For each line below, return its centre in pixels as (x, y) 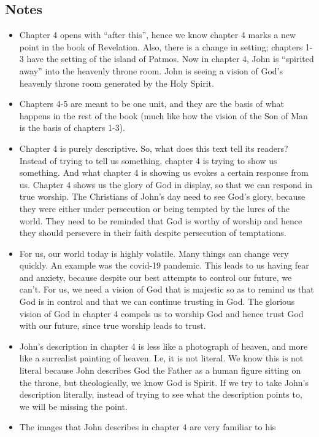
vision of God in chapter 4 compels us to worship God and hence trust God (161, 313)
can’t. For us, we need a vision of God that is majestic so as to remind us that (167, 289)
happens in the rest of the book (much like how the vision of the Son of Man (163, 115)
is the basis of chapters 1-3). (72, 128)
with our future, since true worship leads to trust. (113, 325)
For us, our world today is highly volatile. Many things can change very (154, 253)
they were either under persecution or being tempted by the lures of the (155, 208)
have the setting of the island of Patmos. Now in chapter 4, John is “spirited (170, 59)
